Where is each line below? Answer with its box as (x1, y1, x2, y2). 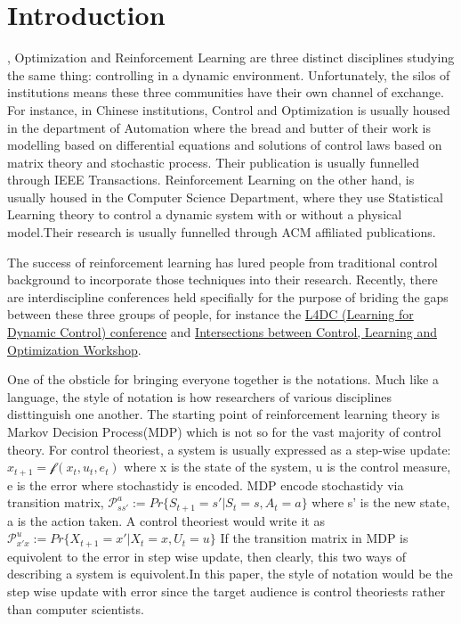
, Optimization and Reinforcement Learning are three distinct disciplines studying (7, 48, 455, 67)
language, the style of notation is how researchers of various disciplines (7, 387, 392, 406)
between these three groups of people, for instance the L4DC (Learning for (7, 305, 414, 324)
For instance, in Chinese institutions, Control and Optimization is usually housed (7, 100, 450, 119)
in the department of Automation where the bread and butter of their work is (7, 118, 431, 136)
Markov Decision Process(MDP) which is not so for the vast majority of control (7, 423, 441, 440)
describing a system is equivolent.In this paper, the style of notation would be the (7, 564, 453, 583)
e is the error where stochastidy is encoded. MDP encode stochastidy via (7, 475, 404, 494)
